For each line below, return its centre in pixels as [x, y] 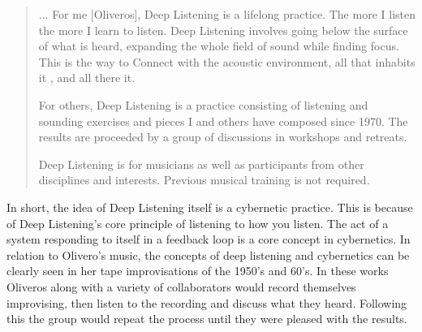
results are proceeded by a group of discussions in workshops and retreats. [223, 137]
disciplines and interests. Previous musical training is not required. [204, 180]
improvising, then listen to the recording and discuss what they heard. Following [207, 302]
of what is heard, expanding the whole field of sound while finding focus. [219, 46]
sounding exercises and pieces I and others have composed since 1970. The [223, 121]
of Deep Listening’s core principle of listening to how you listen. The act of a [198, 223]
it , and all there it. [87, 78]
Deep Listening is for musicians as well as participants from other [201, 164]
